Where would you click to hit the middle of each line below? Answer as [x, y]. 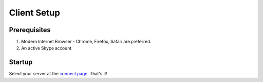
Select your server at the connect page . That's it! [58, 74]
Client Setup [35, 13]
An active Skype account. [47, 48]
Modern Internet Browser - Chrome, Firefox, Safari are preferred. [86, 42]
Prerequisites [30, 30]
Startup [21, 62]
